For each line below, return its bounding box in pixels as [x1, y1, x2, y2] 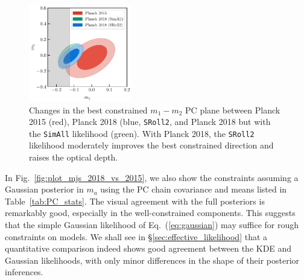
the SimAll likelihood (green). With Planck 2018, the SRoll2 [29, 127, 255, 139]
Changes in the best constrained [29, 103, 148, 116]
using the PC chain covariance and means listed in [100, 183, 287, 196]
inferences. [5, 266, 43, 278]
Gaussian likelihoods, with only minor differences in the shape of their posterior [5, 253, 300, 266]
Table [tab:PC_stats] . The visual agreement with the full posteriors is [5, 194, 265, 207]
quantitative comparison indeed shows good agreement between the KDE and [5, 242, 292, 255]
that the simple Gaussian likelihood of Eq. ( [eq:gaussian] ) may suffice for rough [5, 218, 299, 231]
